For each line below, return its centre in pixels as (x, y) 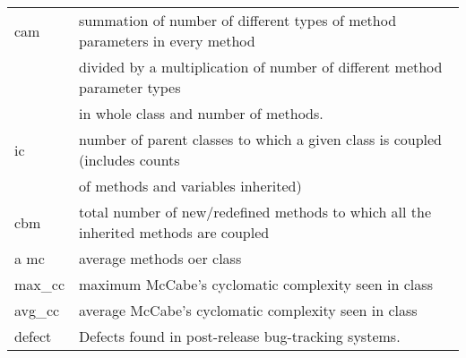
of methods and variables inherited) (190, 186)
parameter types (129, 87)
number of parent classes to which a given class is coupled (260, 139)
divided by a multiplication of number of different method (260, 67)
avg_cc (37, 310)
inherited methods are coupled (174, 232)
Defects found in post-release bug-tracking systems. (239, 336)
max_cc (39, 284)
